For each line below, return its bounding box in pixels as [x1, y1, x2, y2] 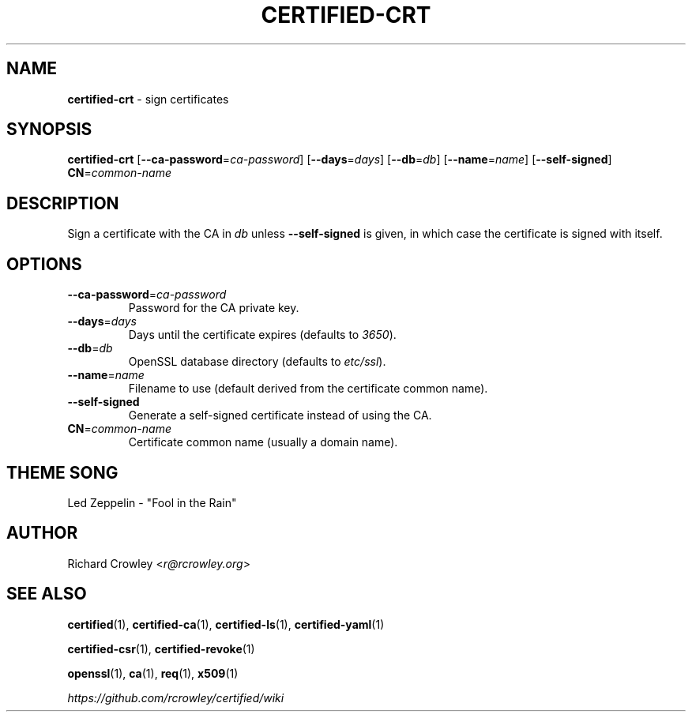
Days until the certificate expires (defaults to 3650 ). [128, 328, 397, 342]
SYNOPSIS [6, 119, 92, 140]
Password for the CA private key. [128, 301, 299, 315]
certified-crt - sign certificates [67, 92, 229, 106]
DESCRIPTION [6, 193, 119, 213]
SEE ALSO [6, 584, 87, 604]
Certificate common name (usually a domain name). [128, 435, 398, 449]
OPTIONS [6, 254, 82, 274]
